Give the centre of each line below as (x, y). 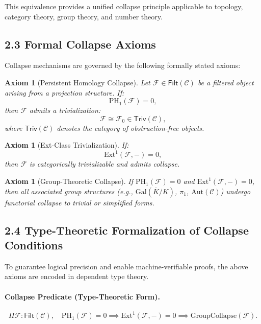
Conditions (34, 245)
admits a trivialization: (65, 110)
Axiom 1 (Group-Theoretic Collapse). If (69, 181)
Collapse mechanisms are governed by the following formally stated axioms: (123, 65)
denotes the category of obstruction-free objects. (130, 128)
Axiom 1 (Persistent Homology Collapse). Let (77, 82)
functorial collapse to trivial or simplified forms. (80, 202)
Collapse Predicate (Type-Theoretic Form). (82, 296)
